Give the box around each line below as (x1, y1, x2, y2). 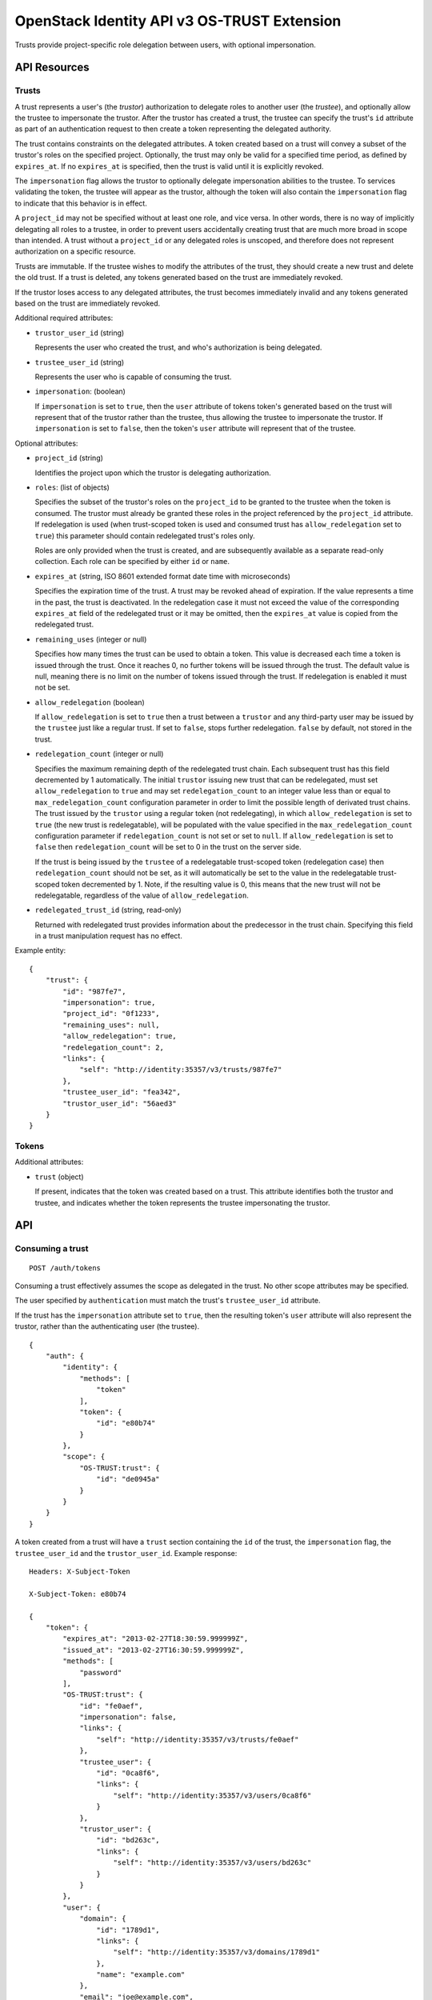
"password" (79, 1668, 122, 1677)
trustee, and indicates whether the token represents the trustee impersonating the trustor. (34, 1198, 330, 1207)
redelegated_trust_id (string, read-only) (34, 905, 182, 915)
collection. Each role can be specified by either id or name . (34, 557, 230, 566)
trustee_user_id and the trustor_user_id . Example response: (14, 1548, 238, 1558)
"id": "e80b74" (96, 1418, 156, 1428)
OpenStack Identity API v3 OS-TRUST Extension (14, 12, 342, 30)
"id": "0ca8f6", (96, 1769, 160, 1778)
